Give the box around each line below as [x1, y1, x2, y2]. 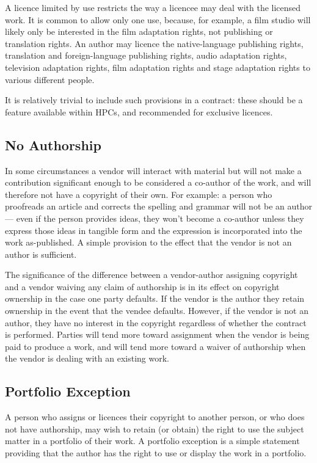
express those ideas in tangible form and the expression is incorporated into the [5, 224, 302, 236]
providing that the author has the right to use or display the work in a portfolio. [5, 447, 307, 459]
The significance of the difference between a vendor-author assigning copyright [5, 268, 298, 281]
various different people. [5, 73, 95, 86]
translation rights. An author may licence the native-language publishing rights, [5, 37, 304, 49]
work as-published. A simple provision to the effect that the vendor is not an [5, 236, 292, 249]
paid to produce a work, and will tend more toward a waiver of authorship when [5, 340, 306, 352]
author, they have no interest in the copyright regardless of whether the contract [5, 316, 307, 329]
